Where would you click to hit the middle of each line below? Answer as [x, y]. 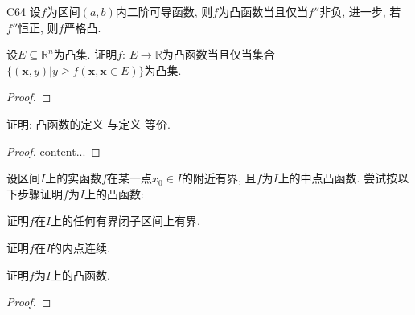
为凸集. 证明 [85, 54]
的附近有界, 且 [219, 178]
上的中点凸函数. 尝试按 [338, 178]
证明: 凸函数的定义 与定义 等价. [88, 123]
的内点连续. [80, 247]
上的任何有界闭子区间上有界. [125, 221]
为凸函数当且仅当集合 [218, 54]
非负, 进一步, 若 [360, 11]
